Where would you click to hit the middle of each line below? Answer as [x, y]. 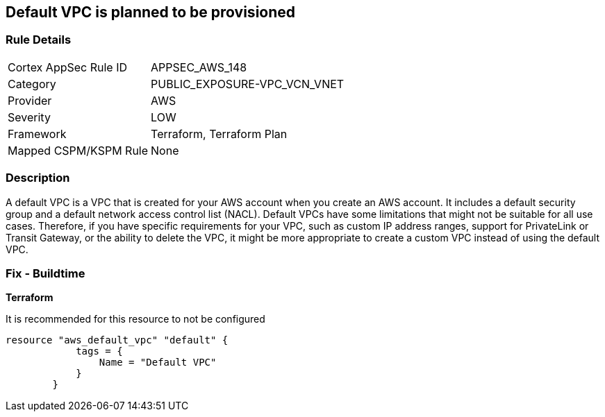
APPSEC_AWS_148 [199, 67]
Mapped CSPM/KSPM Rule [78, 150]
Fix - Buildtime [45, 273]
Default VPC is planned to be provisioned [151, 12]
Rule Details [39, 40]
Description [38, 178]
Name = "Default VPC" [158, 363]
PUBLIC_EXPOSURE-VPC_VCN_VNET [248, 84]
